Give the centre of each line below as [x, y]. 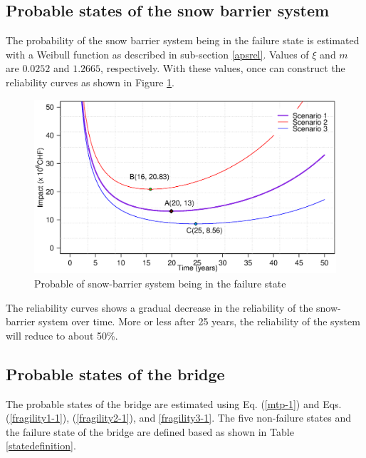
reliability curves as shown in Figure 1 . [90, 82]
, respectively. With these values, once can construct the [223, 68]
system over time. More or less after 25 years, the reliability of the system [199, 321]
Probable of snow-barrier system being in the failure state [160, 284]
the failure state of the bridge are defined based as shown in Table [150, 431]
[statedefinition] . [41, 446]
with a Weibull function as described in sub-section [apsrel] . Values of [157, 54]
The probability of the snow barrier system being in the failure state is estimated [183, 40]
